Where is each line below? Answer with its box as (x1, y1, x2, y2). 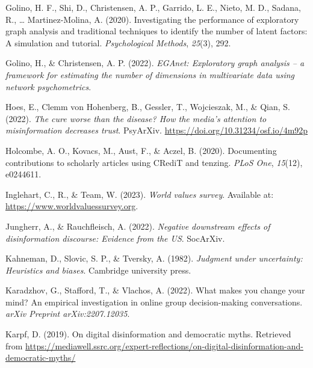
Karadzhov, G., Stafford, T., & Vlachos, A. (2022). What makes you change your (5, 284, 305, 296)
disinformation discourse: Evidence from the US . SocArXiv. (5, 232, 225, 244)
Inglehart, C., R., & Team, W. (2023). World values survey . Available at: (5, 188, 274, 200)
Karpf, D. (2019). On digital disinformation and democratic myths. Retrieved (5, 328, 291, 340)
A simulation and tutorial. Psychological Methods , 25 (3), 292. (5, 36, 231, 49)
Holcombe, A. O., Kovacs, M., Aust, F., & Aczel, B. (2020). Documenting (5, 144, 277, 156)
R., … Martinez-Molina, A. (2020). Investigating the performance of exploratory (5, 13, 299, 25)
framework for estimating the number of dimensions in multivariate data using (5, 68, 295, 81)
